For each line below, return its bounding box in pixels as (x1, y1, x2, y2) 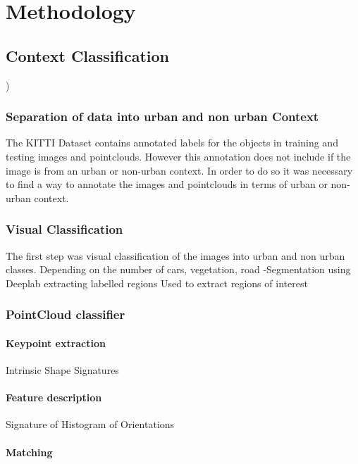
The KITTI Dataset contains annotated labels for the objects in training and (6, 135, 338, 150)
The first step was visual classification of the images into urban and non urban (6, 248, 345, 263)
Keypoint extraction (6, 335, 106, 350)
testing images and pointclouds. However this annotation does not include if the (6, 149, 351, 163)
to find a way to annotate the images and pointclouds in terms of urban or (6, 177, 328, 192)
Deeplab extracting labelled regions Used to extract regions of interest (6, 275, 308, 290)
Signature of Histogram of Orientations (6, 417, 175, 432)
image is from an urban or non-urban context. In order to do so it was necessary (6, 163, 353, 177)
